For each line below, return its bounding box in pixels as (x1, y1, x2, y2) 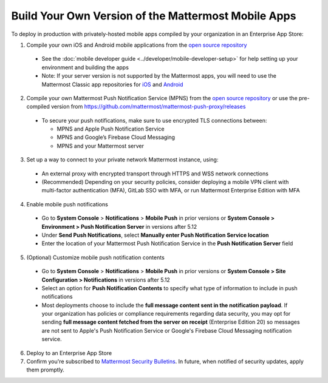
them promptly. (26, 366, 65, 373)
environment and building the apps (41, 64, 129, 71)
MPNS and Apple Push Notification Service (56, 125, 165, 133)
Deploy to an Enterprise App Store (26, 349, 112, 356)
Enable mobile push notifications (26, 200, 109, 208)
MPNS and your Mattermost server (56, 142, 144, 149)
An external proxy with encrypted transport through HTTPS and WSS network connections (41, 170, 268, 177)
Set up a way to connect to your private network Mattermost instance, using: (26, 156, 219, 163)
